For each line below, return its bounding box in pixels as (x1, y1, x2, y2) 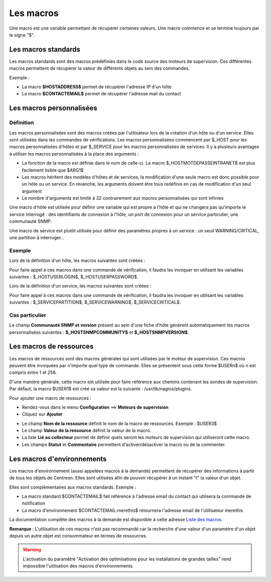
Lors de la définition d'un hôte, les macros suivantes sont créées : (9, 257, 146, 263)
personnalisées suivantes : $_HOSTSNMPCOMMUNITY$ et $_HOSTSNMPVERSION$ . (9, 329, 189, 335)
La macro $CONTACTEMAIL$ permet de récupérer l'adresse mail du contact (22, 91, 181, 97)
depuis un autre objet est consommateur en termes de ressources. (9, 532, 148, 539)
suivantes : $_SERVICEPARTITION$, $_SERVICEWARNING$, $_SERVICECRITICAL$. (9, 299, 181, 306)
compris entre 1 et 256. (9, 369, 57, 376)
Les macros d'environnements (9, 455, 107, 463)
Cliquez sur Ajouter (22, 411, 63, 417)
